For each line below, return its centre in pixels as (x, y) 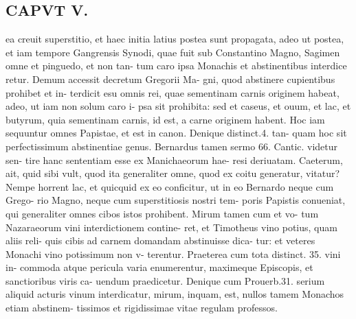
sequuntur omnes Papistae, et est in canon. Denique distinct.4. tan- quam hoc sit (176, 133)
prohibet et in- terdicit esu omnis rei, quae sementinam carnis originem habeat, (173, 92)
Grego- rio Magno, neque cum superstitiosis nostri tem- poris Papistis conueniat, (176, 200)
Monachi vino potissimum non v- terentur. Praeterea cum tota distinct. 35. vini (173, 253)
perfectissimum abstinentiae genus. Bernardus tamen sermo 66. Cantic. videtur (172, 146)
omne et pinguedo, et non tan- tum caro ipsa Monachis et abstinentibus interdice (176, 66)
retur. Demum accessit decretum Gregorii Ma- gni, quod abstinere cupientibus (170, 79)
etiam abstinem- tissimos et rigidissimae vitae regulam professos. (142, 308)
